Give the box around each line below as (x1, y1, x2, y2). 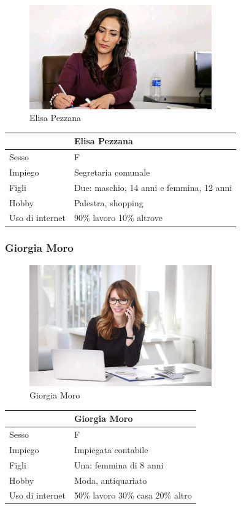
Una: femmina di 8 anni (74, 458, 164, 471)
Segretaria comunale (74, 165, 150, 178)
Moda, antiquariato (74, 473, 147, 486)
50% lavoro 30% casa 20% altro (74, 489, 192, 502)
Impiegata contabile (74, 443, 148, 456)
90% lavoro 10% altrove (74, 211, 163, 224)
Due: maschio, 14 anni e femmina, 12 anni (74, 181, 232, 193)
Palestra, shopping (74, 196, 143, 209)
